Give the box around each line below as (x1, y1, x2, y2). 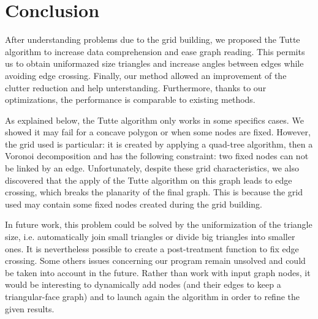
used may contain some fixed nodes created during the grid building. (5, 197, 262, 210)
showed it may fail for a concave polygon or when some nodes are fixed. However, (5, 126, 311, 138)
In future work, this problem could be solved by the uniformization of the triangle (5, 218, 312, 231)
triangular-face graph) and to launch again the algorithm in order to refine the (5, 290, 300, 302)
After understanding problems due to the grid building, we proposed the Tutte (5, 33, 300, 46)
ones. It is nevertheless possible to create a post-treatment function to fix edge (5, 242, 299, 255)
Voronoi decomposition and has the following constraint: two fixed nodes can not (5, 149, 309, 162)
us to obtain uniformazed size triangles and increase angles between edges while (5, 57, 304, 70)
